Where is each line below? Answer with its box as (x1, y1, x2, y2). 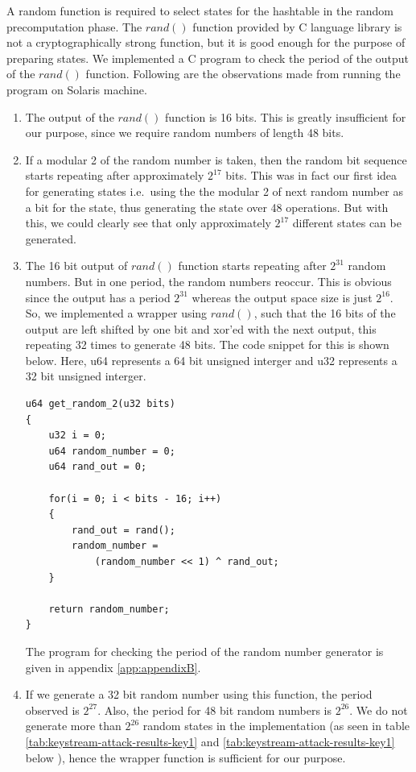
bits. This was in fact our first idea (225, 167, 397, 184)
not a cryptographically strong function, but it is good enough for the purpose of (6, 34, 406, 51)
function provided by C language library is (192, 18, 402, 35)
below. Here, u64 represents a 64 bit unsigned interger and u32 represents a (25, 351, 397, 368)
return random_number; (48, 603, 170, 615)
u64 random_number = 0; (48, 445, 175, 457)
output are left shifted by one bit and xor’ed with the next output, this (25, 320, 377, 337)
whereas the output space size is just (192, 288, 373, 305)
